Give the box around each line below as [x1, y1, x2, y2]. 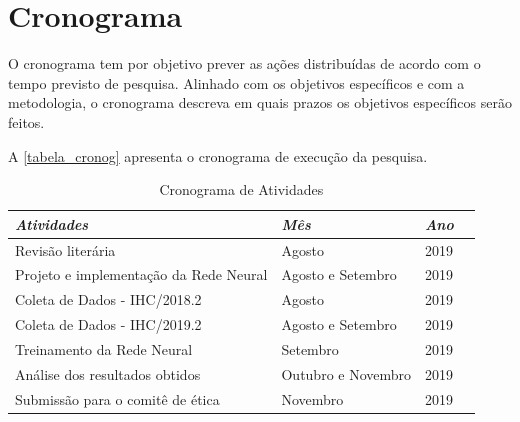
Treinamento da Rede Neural [15, 338, 193, 359]
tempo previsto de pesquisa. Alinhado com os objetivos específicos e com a [8, 72, 465, 93]
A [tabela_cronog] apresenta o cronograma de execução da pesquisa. [8, 145, 428, 166]
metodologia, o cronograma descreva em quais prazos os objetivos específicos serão [8, 92, 512, 113]
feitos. [8, 111, 45, 132]
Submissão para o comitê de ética [15, 388, 220, 409]
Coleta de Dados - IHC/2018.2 [15, 289, 202, 310]
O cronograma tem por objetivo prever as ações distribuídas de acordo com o [8, 53, 481, 74]
